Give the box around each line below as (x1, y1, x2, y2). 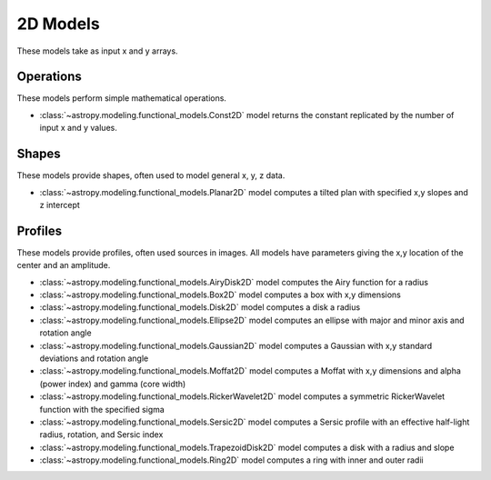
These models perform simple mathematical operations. (16, 93, 227, 104)
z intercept (39, 199, 81, 210)
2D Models (16, 14, 100, 34)
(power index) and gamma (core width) (39, 378, 186, 389)
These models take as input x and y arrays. (16, 45, 178, 56)
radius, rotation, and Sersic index (39, 429, 164, 440)
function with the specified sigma (39, 404, 165, 415)
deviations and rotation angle (39, 353, 149, 364)
